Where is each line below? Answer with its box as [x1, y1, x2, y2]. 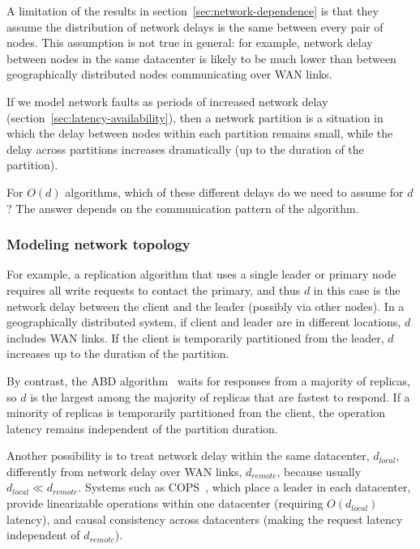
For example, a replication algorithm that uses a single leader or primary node [6, 266, 396, 283]
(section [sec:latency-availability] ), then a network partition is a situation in [6, 109, 384, 126]
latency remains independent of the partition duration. [6, 419, 278, 436]
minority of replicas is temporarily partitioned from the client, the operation [6, 404, 386, 421]
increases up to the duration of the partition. [6, 345, 229, 362]
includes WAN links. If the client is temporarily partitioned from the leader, [6, 329, 384, 346]
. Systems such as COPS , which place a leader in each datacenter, [78, 479, 411, 496]
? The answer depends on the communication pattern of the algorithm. [6, 199, 359, 216]
